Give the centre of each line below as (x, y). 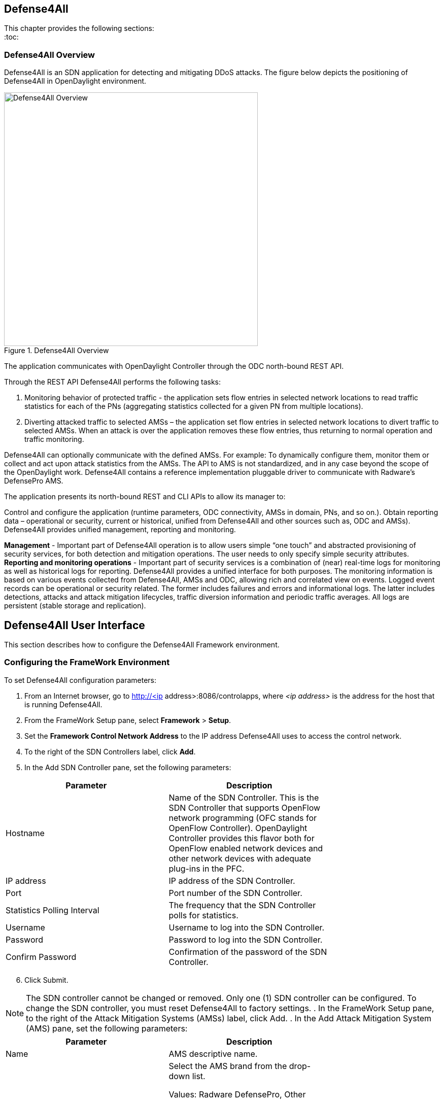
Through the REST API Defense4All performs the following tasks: (113, 382)
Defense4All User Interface (75, 625)
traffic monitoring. (54, 439)
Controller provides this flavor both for (242, 838)
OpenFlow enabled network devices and (246, 848)
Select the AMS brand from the (228, 1066)
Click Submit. (46, 980)
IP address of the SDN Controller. (232, 881)
